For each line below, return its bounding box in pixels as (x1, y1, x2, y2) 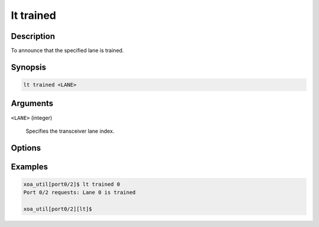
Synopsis (11, 62, 47, 72)
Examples (11, 162, 48, 172)
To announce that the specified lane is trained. (11, 47, 124, 54)
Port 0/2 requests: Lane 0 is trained (23, 189, 136, 196)
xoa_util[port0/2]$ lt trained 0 (23, 180, 121, 187)
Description (11, 31, 56, 41)
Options (11, 143, 41, 153)
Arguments (11, 98, 54, 108)
